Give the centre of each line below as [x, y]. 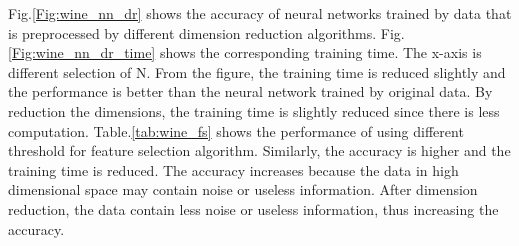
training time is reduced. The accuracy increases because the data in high [233, 169]
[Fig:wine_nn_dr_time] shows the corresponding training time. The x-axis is [245, 52]
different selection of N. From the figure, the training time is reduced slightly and [257, 71]
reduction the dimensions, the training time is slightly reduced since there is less [254, 110]
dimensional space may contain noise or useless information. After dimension [243, 189]
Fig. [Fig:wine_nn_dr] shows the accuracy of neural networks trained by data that [260, 13]
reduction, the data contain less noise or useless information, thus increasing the [253, 208]
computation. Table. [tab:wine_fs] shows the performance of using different [236, 130]
